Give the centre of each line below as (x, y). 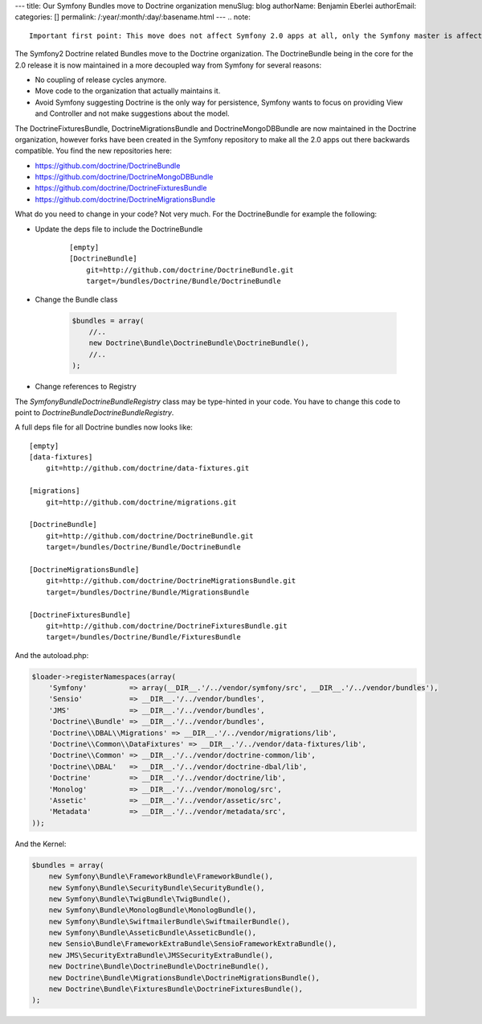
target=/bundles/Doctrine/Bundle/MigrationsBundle (147, 592)
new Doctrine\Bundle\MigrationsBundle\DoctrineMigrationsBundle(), (184, 978)
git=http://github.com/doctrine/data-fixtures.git (147, 468)
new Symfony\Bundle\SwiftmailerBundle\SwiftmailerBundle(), (170, 921)
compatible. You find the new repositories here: (93, 151)
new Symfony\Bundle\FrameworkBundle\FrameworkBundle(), (161, 876)
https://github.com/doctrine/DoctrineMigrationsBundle (125, 199)
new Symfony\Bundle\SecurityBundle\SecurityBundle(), (157, 888)
